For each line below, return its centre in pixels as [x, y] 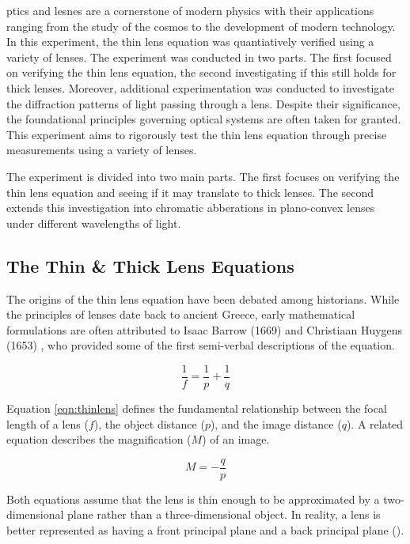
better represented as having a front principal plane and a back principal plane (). [205, 529]
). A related [375, 423]
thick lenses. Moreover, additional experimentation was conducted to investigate [201, 87]
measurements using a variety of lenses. [102, 150]
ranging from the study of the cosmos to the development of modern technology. [201, 26]
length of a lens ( [47, 423]
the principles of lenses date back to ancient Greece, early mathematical [181, 314]
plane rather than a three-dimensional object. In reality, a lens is [224, 514]
